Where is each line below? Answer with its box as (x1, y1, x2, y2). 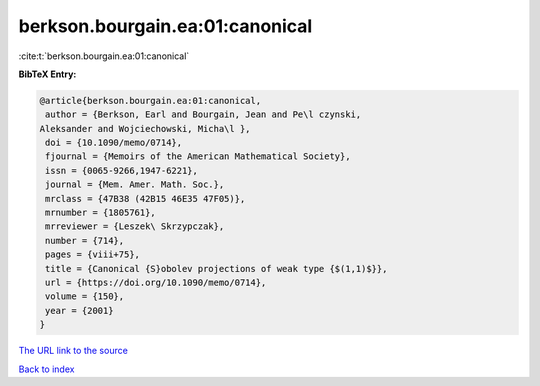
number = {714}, (45, 235, 125, 246)
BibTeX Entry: (18, 68, 77, 80)
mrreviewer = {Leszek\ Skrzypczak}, (45, 221, 225, 232)
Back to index (18, 363, 75, 375)
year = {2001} (45, 305, 114, 316)
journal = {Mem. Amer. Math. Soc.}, (45, 179, 225, 190)
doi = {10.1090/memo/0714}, (45, 137, 183, 149)
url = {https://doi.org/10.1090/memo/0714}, (45, 277, 267, 288)
